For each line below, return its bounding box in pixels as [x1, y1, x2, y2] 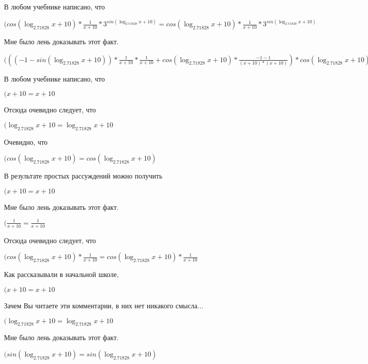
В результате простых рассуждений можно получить [4, 171, 163, 181]
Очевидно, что [4, 136, 48, 147]
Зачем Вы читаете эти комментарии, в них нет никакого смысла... [4, 300, 203, 310]
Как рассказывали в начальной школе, [4, 269, 119, 279]
